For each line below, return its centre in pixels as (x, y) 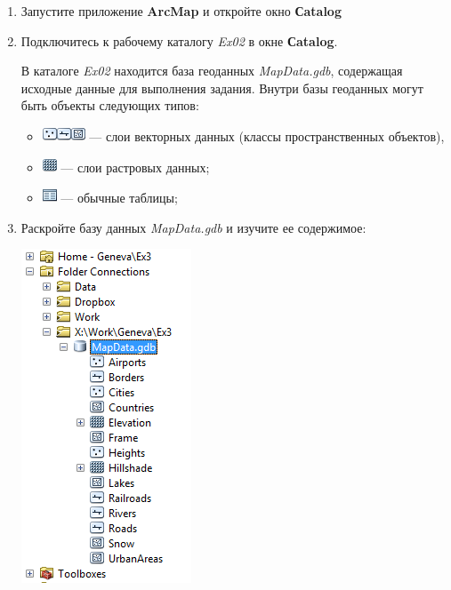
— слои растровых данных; (135, 167)
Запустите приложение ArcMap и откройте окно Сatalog (181, 11)
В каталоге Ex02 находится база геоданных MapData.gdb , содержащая (212, 71)
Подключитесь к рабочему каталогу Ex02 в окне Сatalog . (179, 40)
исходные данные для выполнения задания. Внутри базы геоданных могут (222, 88)
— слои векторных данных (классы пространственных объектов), (267, 136)
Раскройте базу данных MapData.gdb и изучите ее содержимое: (193, 227)
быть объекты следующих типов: (110, 105)
